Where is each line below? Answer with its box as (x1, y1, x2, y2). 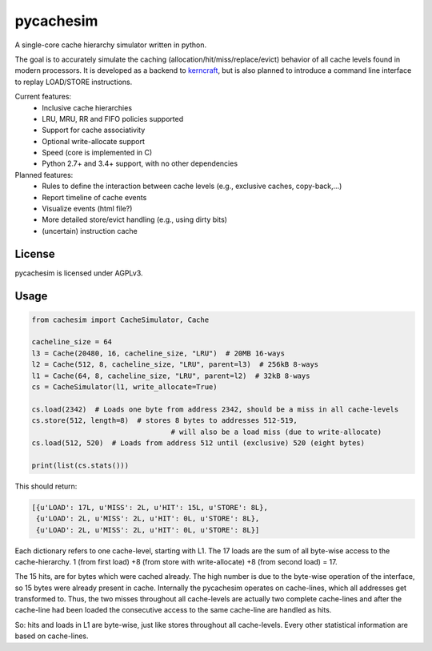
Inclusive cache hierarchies (42, 102, 132, 112)
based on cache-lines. (14, 631, 89, 641)
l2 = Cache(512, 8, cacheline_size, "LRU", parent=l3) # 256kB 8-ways (31, 360, 319, 369)
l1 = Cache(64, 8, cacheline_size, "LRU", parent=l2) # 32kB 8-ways (31, 371, 310, 380)
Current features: (14, 92, 72, 102)
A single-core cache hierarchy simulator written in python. (14, 40, 207, 50)
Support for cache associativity (42, 125, 146, 135)
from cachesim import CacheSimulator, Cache (31, 315, 210, 324)
